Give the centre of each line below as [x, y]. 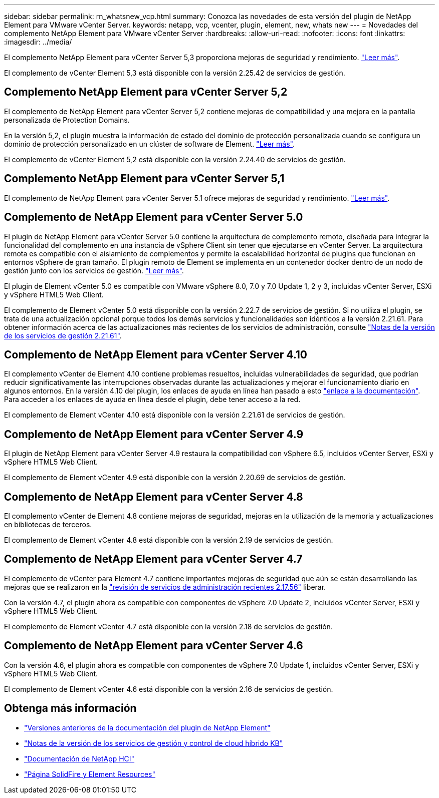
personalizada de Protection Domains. [67, 120]
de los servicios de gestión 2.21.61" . [63, 335]
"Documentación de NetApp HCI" [79, 758]
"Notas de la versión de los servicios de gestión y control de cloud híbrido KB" [154, 743]
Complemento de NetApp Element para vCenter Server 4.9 [154, 434]
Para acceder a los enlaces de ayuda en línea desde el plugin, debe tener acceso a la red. [152, 400]
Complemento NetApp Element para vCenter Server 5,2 [146, 92]
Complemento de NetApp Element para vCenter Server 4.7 [153, 559]
